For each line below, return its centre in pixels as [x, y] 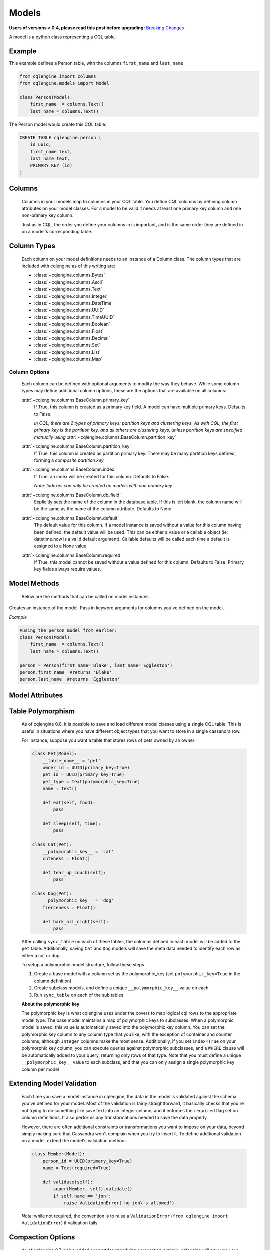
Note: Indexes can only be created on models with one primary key [103, 486]
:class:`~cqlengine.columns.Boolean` [72, 324]
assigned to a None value [60, 546]
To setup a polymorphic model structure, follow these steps [83, 965]
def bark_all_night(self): [76, 922]
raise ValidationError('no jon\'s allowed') [119, 1203]
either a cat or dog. [41, 955]
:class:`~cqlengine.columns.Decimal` [72, 338]
